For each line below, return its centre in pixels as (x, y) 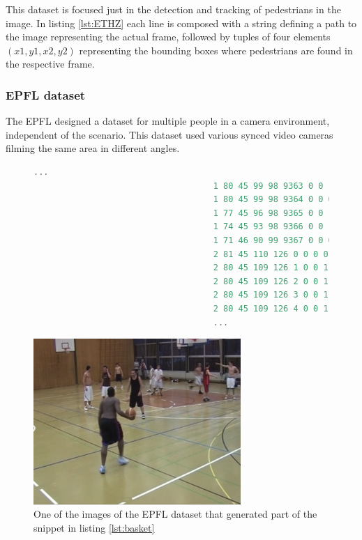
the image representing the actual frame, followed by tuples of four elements (168, 37)
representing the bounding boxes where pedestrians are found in (216, 50)
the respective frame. (50, 64)
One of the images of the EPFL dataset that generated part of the (175, 514)
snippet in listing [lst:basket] (94, 527)
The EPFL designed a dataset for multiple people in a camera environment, (168, 121)
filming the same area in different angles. (93, 148)
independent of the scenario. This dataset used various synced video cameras (169, 134)
